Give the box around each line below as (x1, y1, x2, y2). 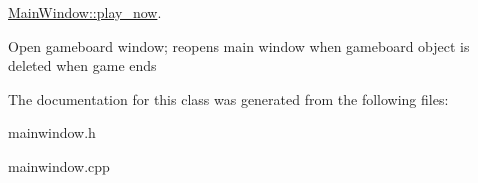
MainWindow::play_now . (8, 2, 162, 22)
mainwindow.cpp (8, 155, 110, 176)
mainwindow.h (8, 122, 96, 143)
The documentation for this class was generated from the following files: (8, 88, 449, 109)
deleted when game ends (8, 55, 157, 76)
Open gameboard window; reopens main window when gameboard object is (8, 35, 470, 56)
